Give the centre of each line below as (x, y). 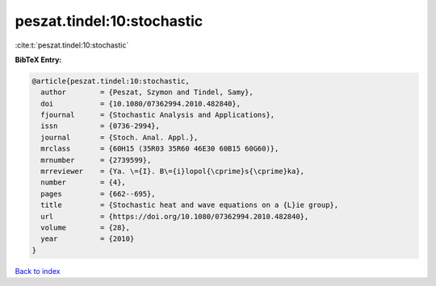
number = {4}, (84, 182)
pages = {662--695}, (99, 194)
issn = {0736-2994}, (101, 126)
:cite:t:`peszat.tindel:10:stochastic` (72, 45)
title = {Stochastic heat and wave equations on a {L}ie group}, (190, 205)
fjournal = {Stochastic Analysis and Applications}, (158, 115)
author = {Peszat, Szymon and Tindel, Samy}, (147, 92)
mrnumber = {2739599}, (96, 160)
